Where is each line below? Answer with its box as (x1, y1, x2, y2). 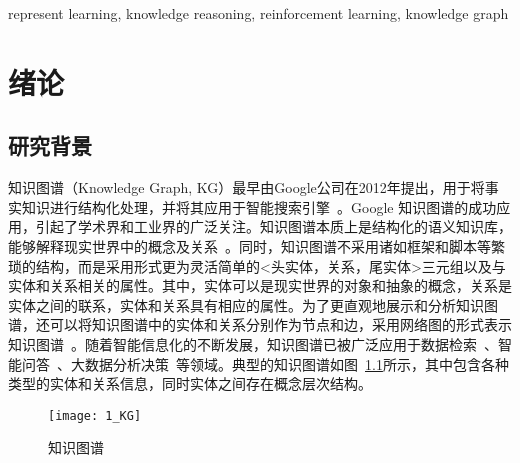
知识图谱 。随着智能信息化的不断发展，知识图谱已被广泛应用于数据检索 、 (8, 333, 498, 354)
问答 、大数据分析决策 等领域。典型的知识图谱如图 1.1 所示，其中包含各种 (21, 353, 509, 374)
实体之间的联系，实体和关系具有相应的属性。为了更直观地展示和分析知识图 (8, 294, 498, 315)
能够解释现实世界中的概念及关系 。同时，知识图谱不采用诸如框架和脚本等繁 (8, 235, 505, 256)
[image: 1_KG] (48, 408, 142, 423)
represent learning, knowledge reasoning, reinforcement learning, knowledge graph (8, 3, 509, 23)
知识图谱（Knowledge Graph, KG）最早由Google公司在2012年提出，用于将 (8, 177, 485, 198)
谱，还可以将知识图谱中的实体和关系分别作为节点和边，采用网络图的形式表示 (8, 314, 512, 335)
